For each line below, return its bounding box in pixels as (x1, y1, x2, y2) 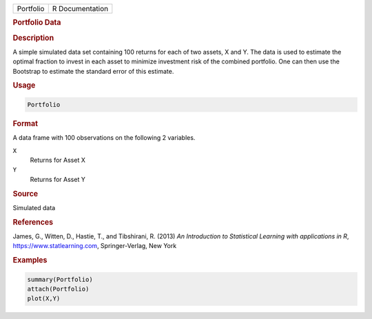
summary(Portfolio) (27, 276, 93, 283)
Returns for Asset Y (30, 175, 85, 183)
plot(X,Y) (27, 295, 61, 302)
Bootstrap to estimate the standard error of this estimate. (12, 67, 174, 75)
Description (12, 33, 54, 43)
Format (12, 119, 38, 128)
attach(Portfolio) (27, 285, 90, 293)
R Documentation (52, 4, 109, 13)
